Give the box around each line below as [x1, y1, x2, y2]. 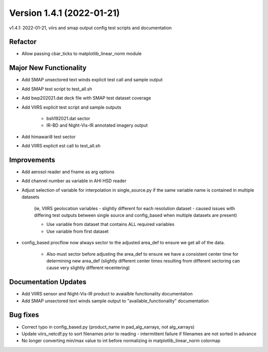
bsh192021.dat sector [46, 115, 90, 121]
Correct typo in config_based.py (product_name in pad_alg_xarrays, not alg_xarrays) [21, 324, 195, 330]
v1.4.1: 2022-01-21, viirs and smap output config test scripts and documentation [9, 25, 172, 31]
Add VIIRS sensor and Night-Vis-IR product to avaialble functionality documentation [21, 291, 193, 297]
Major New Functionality [9, 64, 87, 72]
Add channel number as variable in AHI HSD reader [21, 178, 127, 184]
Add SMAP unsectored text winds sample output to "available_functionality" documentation [21, 298, 209, 304]
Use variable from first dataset [46, 228, 109, 234]
